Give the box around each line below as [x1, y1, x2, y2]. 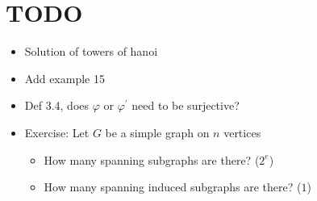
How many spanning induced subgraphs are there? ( [44, 178, 302, 195]
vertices [223, 124, 261, 140]
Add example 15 [24, 69, 105, 86]
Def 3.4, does [24, 97, 90, 114]
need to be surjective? [131, 97, 240, 114]
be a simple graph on [105, 124, 210, 140]
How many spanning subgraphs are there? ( [44, 151, 260, 168]
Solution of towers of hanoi [24, 43, 158, 60]
